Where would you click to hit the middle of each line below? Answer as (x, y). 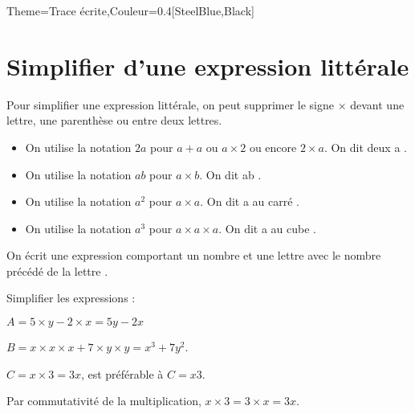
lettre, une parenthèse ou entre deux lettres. (114, 120)
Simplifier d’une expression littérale (208, 66)
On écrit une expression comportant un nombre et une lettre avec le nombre (194, 255)
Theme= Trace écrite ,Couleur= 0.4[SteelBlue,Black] (130, 10)
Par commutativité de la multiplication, (104, 401)
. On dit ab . (230, 174)
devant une (377, 104)
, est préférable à (122, 373)
